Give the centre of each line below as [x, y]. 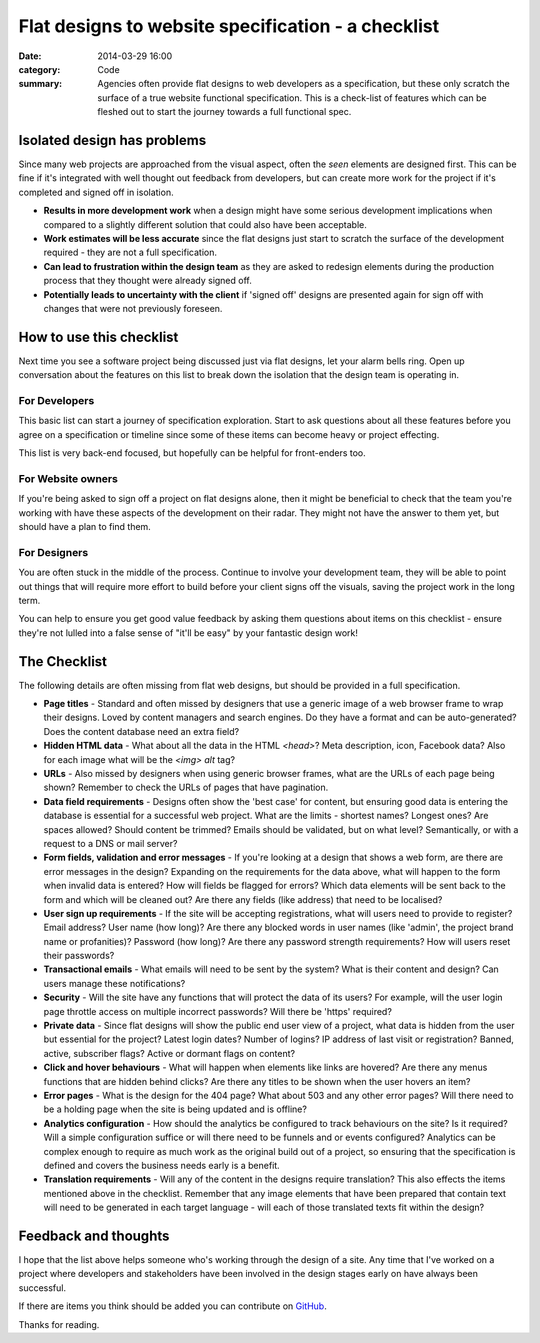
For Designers [53, 552]
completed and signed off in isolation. [96, 192]
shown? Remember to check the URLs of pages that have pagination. [186, 787]
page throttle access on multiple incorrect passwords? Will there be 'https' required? [217, 1011]
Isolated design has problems [112, 140]
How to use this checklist [98, 336]
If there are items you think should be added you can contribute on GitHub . [172, 1306]
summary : [40, 84]
